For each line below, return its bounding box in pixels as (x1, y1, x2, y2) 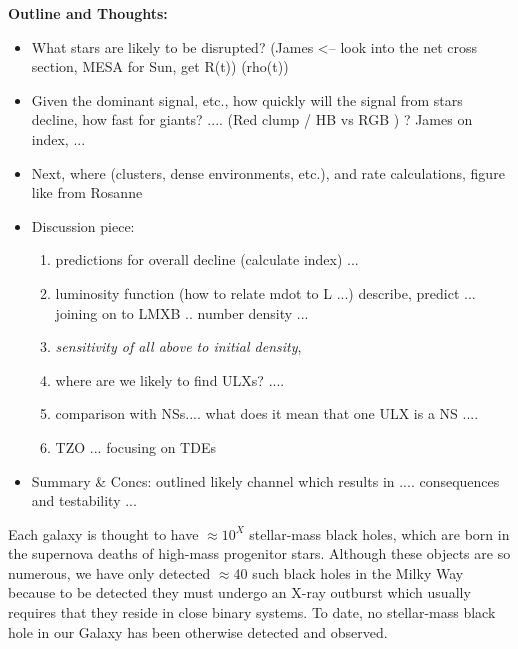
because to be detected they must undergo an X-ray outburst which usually (8, 582, 471, 603)
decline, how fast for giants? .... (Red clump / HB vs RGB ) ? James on (31, 109, 473, 130)
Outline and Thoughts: (8, 3, 168, 23)
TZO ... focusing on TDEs (55, 436, 216, 457)
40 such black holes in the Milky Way (233, 562, 464, 583)
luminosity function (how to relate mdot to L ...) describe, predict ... (55, 282, 476, 303)
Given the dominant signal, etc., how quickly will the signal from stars (31, 89, 463, 110)
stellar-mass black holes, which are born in (249, 523, 510, 544)
